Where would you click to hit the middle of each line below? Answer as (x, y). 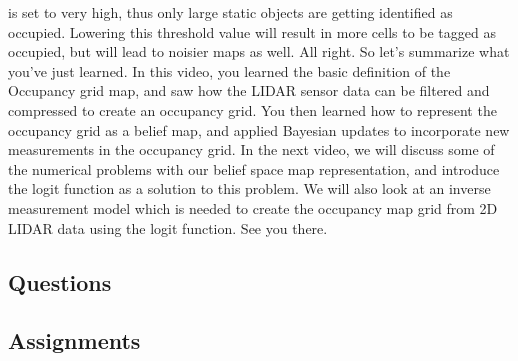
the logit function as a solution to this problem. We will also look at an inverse (249, 188)
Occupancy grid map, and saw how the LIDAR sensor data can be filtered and (249, 90)
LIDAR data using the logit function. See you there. (168, 227)
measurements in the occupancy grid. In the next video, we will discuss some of (251, 149)
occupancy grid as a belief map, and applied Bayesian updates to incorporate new (259, 129)
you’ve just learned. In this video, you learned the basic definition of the (229, 70)
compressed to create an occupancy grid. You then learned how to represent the (252, 109)
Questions (60, 281)
